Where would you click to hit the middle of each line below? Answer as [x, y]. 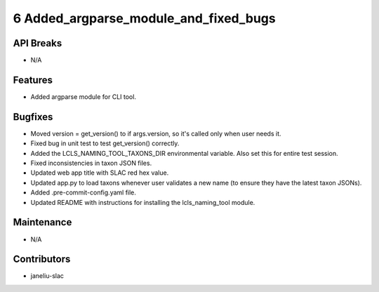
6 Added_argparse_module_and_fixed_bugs [145, 18]
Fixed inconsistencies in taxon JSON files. [91, 163]
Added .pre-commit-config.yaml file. [84, 192]
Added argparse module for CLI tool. [84, 97]
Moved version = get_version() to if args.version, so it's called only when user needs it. [156, 133]
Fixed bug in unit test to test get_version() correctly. [105, 143]
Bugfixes [33, 117]
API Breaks [38, 43]
